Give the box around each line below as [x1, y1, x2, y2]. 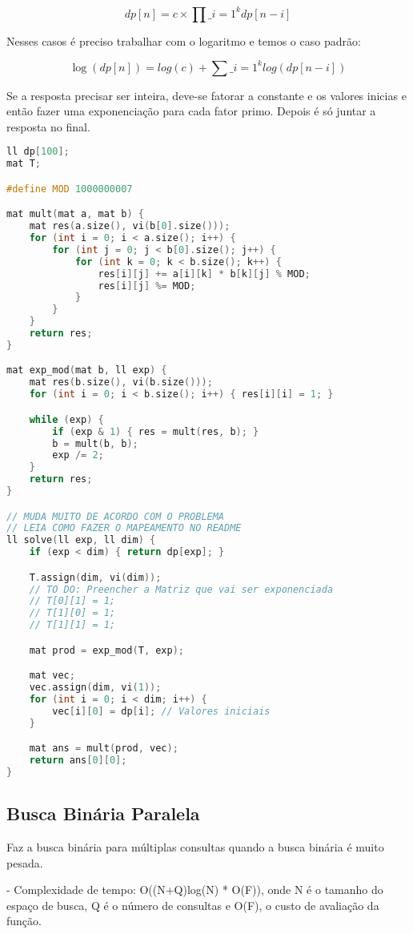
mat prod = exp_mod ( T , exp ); [29, 644, 185, 656]
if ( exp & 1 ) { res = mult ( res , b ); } [52, 425, 259, 437]
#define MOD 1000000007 [6, 183, 133, 195]
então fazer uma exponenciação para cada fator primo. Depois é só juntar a [6, 103, 376, 119]
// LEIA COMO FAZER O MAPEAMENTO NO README [6, 522, 242, 534]
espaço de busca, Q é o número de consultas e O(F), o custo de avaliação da [6, 896, 379, 913]
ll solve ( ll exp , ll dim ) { [6, 534, 156, 546]
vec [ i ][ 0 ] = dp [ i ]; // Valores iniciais [52, 705, 271, 717]
